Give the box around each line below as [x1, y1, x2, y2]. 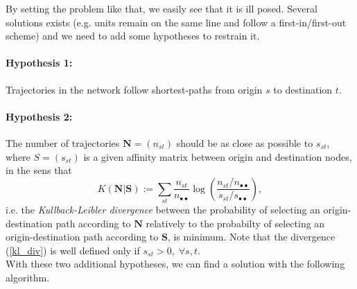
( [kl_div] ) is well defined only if [6, 243, 140, 257]
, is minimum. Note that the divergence [167, 229, 336, 244]
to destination [273, 82, 333, 96]
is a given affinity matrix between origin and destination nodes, [83, 149, 352, 164]
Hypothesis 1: [6, 55, 73, 70]
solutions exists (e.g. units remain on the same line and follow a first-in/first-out [6, 15, 347, 29]
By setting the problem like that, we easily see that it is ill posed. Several [6, 1, 317, 15]
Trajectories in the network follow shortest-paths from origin [6, 82, 263, 96]
